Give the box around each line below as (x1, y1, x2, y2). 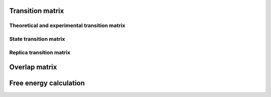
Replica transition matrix (9, 49, 70, 56)
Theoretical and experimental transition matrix (9, 22, 125, 29)
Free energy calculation (9, 79, 85, 87)
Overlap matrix (9, 63, 57, 71)
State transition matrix (9, 35, 65, 42)
